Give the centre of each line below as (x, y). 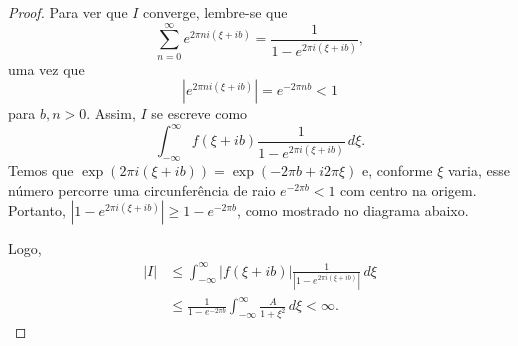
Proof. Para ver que (68, 12)
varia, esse (478, 170)
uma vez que (46, 68)
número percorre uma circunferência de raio (142, 189)
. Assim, (111, 113)
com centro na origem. (408, 189)
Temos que (41, 170)
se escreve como (199, 113)
